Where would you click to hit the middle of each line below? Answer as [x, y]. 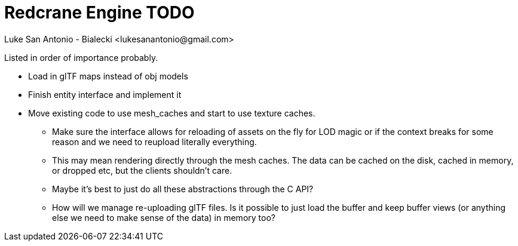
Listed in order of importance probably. [81, 57]
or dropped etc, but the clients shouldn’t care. [142, 170]
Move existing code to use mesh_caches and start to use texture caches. [172, 113]
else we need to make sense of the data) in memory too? [164, 217]
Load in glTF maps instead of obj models [108, 76]
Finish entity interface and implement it [105, 94]
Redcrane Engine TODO [99, 13]
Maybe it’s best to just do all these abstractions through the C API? [183, 189]
